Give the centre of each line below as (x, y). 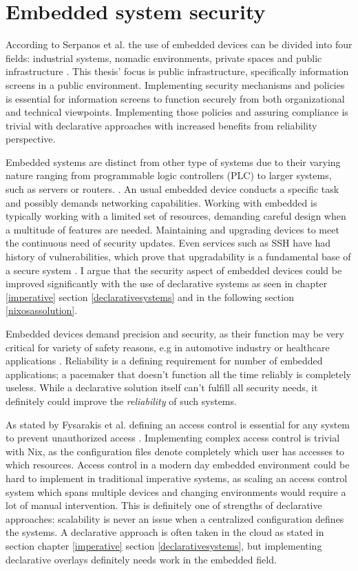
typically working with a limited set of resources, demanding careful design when (176, 216)
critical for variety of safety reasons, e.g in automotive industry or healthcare (168, 347)
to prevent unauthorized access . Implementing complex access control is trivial (173, 438)
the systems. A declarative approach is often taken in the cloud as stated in (165, 532)
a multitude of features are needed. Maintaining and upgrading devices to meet (172, 229)
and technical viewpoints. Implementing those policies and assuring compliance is (177, 112)
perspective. (31, 139)
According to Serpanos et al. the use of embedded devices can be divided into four (179, 44)
